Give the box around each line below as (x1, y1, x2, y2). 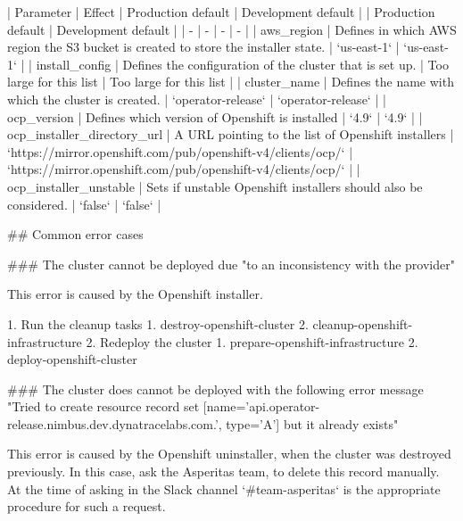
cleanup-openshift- (312, 314, 413, 333)
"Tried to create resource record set (7, 397, 200, 416)
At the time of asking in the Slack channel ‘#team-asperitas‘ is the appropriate (7, 479, 441, 498)
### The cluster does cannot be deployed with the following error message (7, 379, 424, 398)
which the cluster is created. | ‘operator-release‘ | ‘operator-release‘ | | (7, 89, 386, 108)
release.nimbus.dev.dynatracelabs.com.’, (7, 414, 222, 433)
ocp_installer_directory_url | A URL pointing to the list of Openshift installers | (7, 125, 454, 144)
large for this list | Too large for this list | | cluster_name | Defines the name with (7, 72, 454, 91)
